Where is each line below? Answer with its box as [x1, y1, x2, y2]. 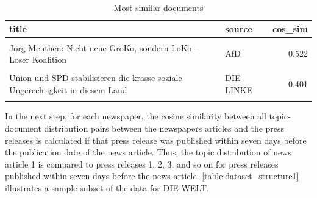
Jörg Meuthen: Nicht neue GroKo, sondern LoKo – [9, 41, 199, 54]
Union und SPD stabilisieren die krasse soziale [9, 71, 182, 84]
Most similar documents [113, 1, 204, 13]
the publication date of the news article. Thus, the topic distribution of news [5, 146, 291, 158]
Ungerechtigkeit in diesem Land [9, 83, 127, 96]
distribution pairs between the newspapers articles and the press [44, 121, 285, 134]
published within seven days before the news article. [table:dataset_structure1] [5, 169, 299, 182]
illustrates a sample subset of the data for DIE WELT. [5, 181, 209, 194]
